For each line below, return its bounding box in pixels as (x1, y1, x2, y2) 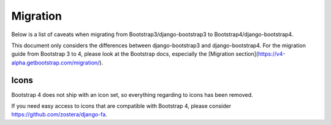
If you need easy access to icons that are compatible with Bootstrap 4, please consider (11, 102, 232, 110)
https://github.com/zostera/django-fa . (11, 111, 107, 118)
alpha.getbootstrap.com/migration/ (11, 59, 100, 66)
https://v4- (257, 50, 286, 58)
